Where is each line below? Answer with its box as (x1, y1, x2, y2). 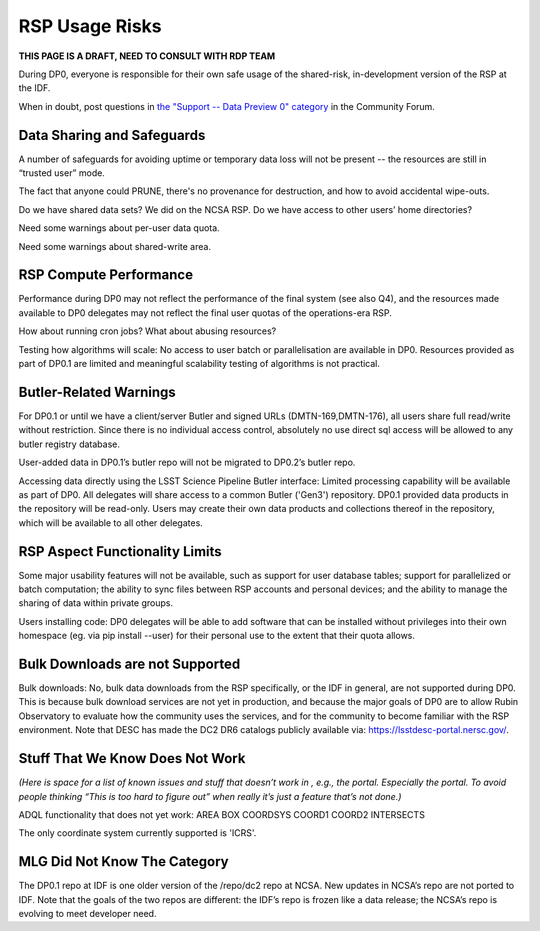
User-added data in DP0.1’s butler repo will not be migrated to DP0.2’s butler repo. (18, 456, 356, 469)
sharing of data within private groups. (18, 597, 174, 609)
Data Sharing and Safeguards (18, 126, 206, 144)
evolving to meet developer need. (18, 908, 157, 919)
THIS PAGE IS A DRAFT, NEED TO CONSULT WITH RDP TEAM (18, 50, 276, 62)
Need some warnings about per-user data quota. (18, 222, 220, 234)
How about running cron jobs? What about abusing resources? (18, 325, 277, 337)
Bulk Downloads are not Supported (18, 655, 241, 672)
